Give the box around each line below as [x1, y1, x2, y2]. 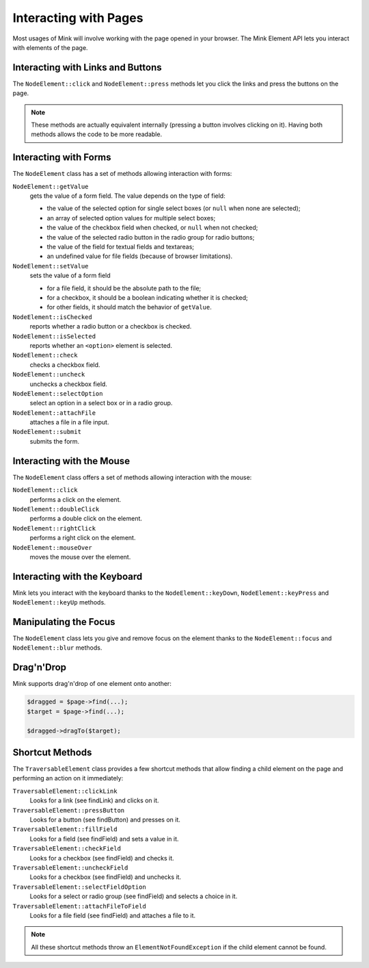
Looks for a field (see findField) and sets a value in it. [29, 835, 179, 843]
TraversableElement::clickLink [12, 787, 118, 795]
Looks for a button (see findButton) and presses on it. [29, 815, 181, 824]
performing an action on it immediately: [12, 774, 124, 782]
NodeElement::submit [12, 428, 82, 436]
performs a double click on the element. [29, 514, 143, 523]
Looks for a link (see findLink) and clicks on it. [29, 796, 160, 804]
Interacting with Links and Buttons [12, 62, 162, 73]
